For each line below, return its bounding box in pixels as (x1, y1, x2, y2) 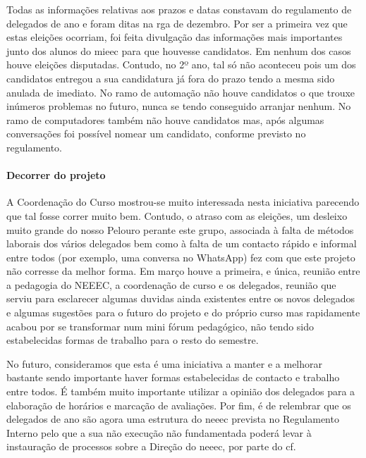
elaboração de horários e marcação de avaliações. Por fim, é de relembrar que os (6, 397, 351, 412)
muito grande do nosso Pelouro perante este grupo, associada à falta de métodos (6, 222, 354, 237)
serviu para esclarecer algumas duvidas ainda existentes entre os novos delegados (6, 291, 355, 306)
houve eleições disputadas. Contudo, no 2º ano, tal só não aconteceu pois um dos (6, 57, 356, 72)
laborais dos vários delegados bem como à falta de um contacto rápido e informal (6, 236, 357, 251)
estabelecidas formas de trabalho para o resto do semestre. (6, 333, 259, 347)
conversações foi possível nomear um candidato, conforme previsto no (6, 126, 306, 141)
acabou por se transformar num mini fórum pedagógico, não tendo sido (6, 318, 315, 333)
